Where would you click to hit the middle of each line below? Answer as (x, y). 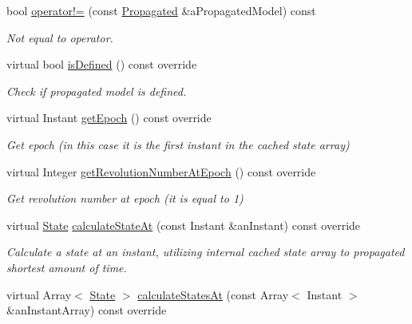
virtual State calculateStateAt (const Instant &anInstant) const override (184, 225)
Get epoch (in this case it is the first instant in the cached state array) (178, 144)
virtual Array (39, 294)
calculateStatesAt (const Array (213, 294)
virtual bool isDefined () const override (102, 64)
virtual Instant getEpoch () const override (109, 118)
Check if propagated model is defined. (97, 91)
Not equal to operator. (60, 37)
